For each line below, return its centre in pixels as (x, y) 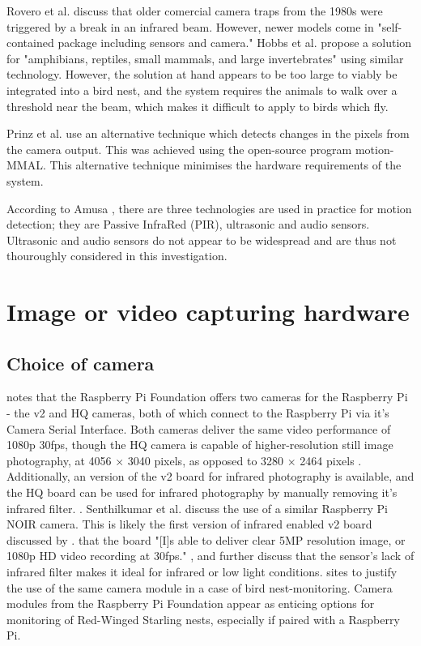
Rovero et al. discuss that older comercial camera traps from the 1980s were (195, 11)
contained (30, 43)
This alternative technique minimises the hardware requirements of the (225, 165)
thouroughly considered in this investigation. (117, 256)
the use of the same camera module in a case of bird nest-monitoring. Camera (200, 587)
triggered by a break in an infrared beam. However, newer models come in (190, 26)
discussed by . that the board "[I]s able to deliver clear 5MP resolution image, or (206, 539)
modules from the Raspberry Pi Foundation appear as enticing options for (191, 603)
